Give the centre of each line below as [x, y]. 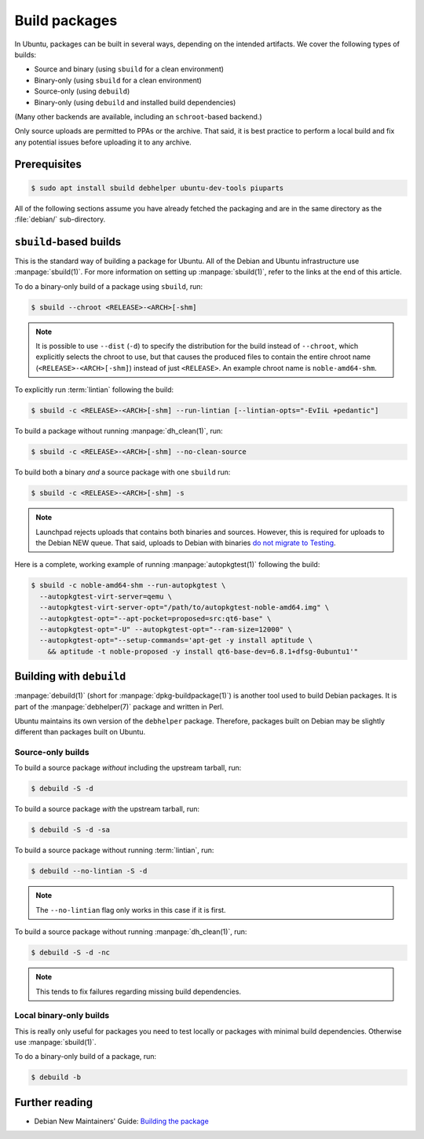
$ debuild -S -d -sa [70, 830]
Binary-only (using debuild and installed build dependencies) [135, 102]
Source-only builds [52, 753]
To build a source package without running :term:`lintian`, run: [114, 850]
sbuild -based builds [68, 242]
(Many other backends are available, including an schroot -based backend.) [138, 116]
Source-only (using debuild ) [82, 91]
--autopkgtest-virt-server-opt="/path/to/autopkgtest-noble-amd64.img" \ [185, 608]
